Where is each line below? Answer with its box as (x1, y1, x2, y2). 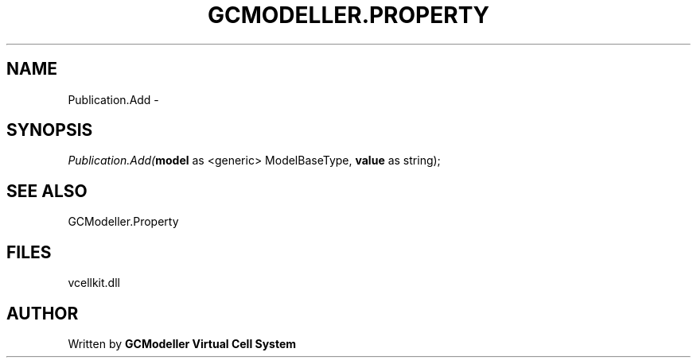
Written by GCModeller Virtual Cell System (68, 336, 297, 350)
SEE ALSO (6, 180, 88, 201)
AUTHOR (6, 303, 79, 323)
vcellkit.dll (68, 276, 120, 290)
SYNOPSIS (6, 120, 93, 141)
